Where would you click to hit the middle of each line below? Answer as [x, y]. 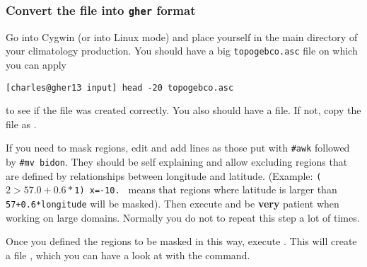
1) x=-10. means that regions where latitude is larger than [206, 189]
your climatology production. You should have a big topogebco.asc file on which [182, 51]
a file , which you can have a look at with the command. [128, 255]
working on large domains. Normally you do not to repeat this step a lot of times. [183, 217]
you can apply [36, 65]
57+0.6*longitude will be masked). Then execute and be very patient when [173, 204]
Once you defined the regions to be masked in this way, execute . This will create [181, 241]
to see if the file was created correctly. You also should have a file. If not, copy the [183, 110]
